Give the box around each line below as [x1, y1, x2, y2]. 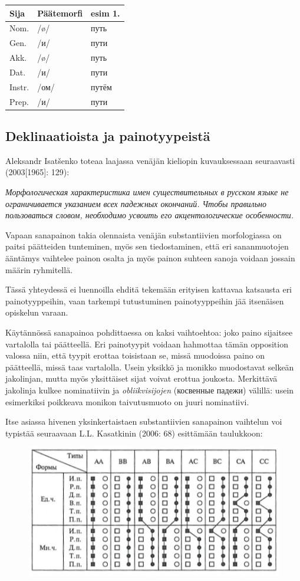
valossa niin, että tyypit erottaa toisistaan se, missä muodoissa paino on [5, 349, 265, 362]
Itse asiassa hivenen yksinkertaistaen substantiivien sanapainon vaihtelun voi [5, 415, 282, 428]
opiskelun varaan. [5, 306, 68, 319]
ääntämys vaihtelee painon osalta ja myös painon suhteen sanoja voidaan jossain [5, 252, 295, 264]
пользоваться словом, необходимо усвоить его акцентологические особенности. [5, 209, 294, 221]
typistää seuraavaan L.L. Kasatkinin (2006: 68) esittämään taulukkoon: [5, 426, 263, 439]
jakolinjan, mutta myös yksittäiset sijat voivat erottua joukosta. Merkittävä [5, 372, 278, 385]
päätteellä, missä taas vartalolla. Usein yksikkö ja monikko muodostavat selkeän [5, 360, 294, 373]
